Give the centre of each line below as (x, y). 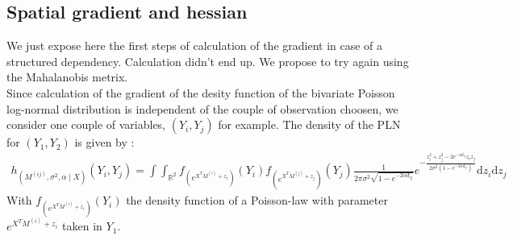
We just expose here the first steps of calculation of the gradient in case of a (195, 46)
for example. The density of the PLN (309, 124)
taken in (82, 226)
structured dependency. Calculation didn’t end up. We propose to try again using (208, 61)
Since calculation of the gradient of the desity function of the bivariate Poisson (201, 92)
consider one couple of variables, (86, 124)
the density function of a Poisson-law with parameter (257, 200)
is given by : (104, 142)
